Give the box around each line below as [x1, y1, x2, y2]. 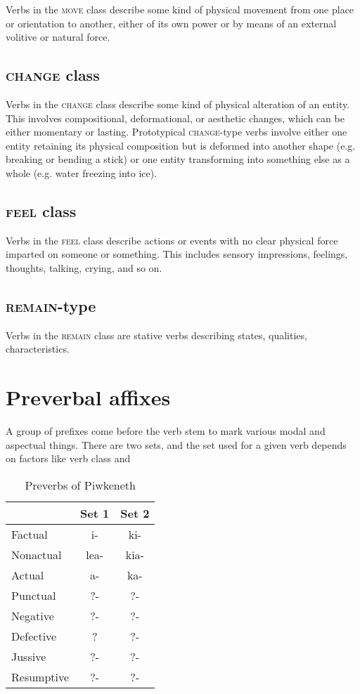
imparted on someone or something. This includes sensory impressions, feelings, [6, 247, 348, 261]
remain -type [6, 294, 96, 316]
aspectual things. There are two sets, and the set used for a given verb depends [6, 437, 347, 452]
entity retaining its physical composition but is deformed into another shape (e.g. [6, 138, 356, 152]
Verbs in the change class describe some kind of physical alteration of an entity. [6, 96, 350, 111]
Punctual [11, 587, 56, 603]
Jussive [11, 648, 46, 664]
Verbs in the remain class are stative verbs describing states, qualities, [6, 327, 307, 342]
